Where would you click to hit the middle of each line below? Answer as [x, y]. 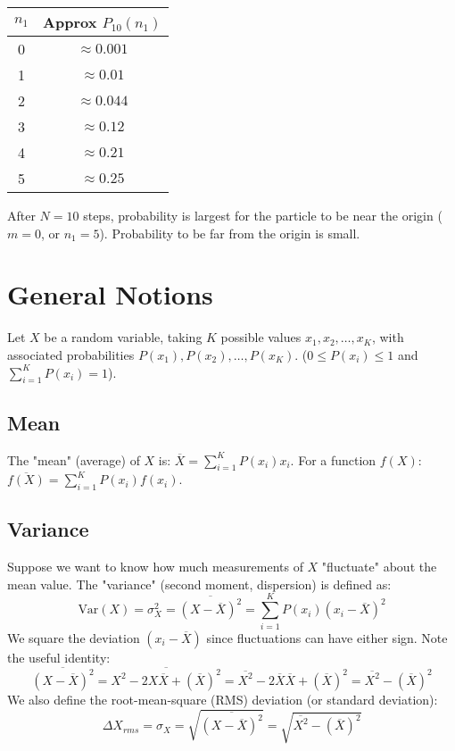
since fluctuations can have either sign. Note [327, 637]
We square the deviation [74, 637]
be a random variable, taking [123, 337]
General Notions [110, 294]
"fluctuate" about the [379, 567]
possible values [261, 337]
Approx [70, 22]
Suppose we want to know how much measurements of [155, 567]
